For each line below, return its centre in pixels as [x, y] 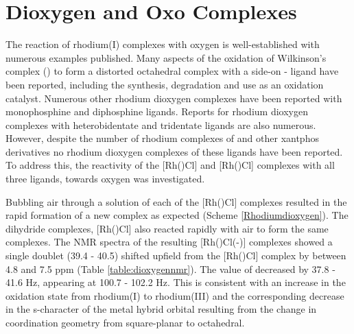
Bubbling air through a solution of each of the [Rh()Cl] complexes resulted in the [176, 201]
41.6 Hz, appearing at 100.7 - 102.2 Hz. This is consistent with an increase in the [176, 282]
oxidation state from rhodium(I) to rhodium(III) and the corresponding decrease [175, 295]
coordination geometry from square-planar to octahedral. [125, 322]
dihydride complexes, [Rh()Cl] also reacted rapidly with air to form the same [167, 228]
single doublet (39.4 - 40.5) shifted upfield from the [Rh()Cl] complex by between [176, 255]
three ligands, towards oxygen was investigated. [105, 179]
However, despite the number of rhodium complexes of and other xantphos [162, 138]
